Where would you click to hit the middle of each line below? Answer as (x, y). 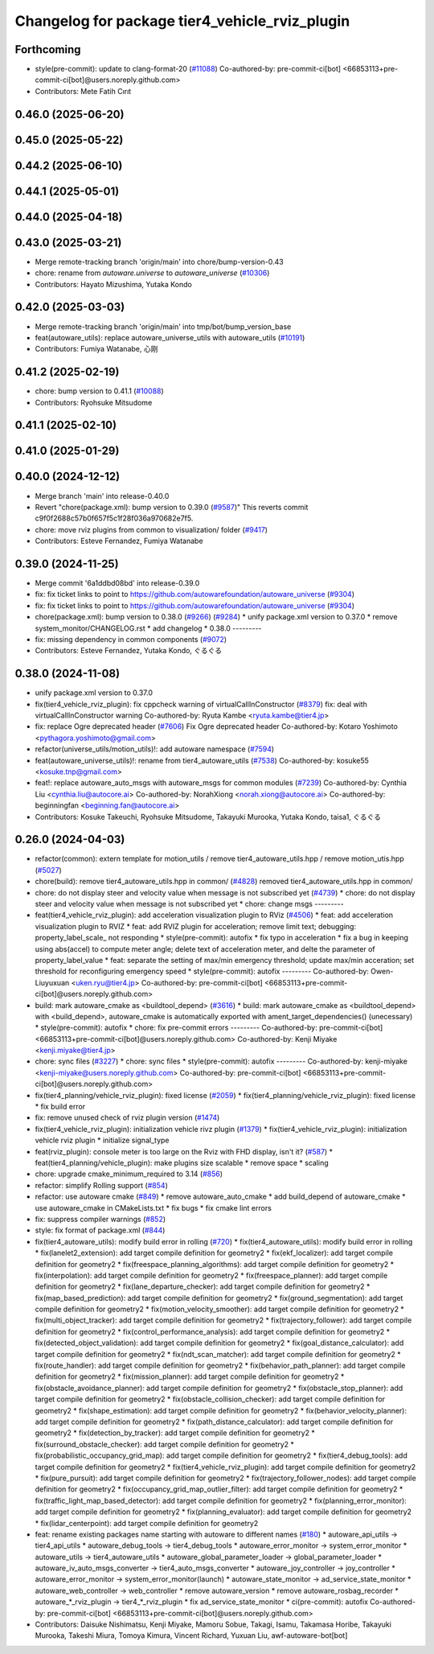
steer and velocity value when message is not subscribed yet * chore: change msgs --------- (190, 904)
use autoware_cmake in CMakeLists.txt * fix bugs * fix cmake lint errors (154, 1208)
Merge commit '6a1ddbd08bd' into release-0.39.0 (117, 583)
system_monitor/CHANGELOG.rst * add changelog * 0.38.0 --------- (148, 628)
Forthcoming (48, 49)
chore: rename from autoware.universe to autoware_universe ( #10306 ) (152, 273)
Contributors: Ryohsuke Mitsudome (94, 402)
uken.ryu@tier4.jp (106, 982)
